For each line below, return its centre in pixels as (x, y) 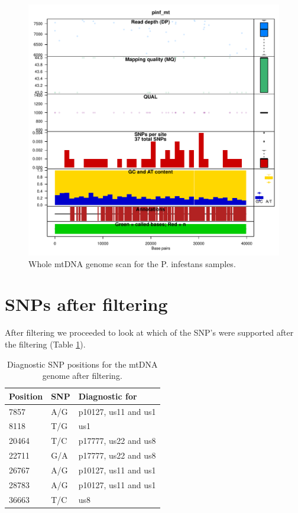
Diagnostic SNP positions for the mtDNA (82, 364)
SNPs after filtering (86, 304)
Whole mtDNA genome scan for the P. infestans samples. (132, 263)
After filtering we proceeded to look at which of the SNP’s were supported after (149, 332)
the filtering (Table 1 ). (45, 344)
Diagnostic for (108, 396)
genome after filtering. (82, 376)
